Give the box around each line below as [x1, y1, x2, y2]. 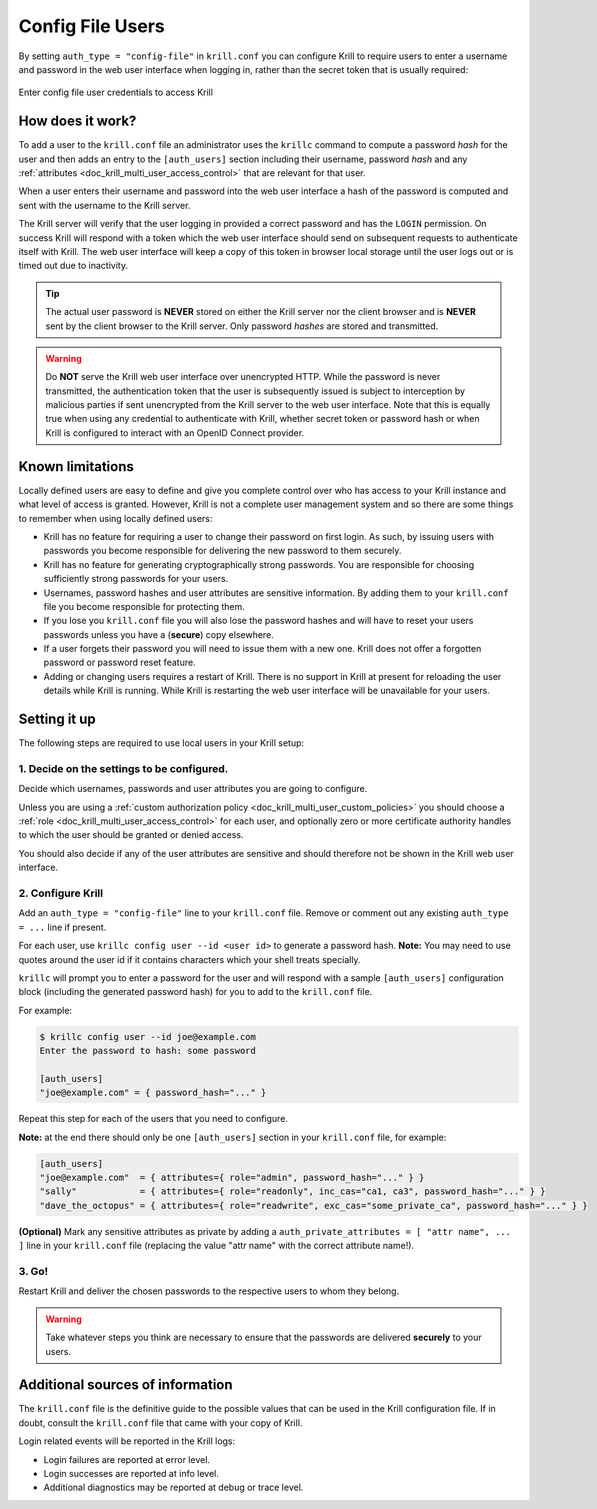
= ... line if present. [18, 921, 107, 933]
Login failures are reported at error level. [43, 1453, 210, 1465]
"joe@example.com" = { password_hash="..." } [39, 1087, 267, 1099]
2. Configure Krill [18, 886, 104, 900]
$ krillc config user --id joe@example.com [39, 1031, 257, 1042]
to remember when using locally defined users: [18, 512, 213, 524]
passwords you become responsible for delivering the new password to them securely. [43, 545, 402, 557]
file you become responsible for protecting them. [43, 600, 245, 612]
